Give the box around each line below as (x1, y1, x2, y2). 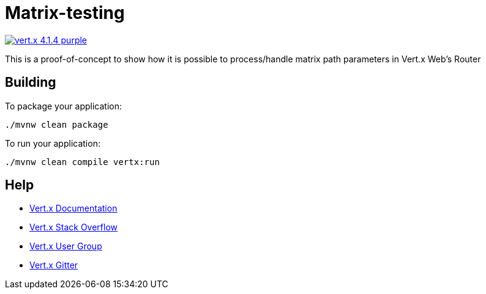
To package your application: (5, 100, 122, 111)
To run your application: (5, 138, 100, 149)
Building (5, 75, 56, 90)
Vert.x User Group (29, 241, 102, 252)
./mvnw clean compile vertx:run (5, 156, 160, 167)
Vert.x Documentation (29, 203, 118, 214)
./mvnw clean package (5, 119, 108, 130)
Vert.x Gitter (29, 260, 78, 271)
